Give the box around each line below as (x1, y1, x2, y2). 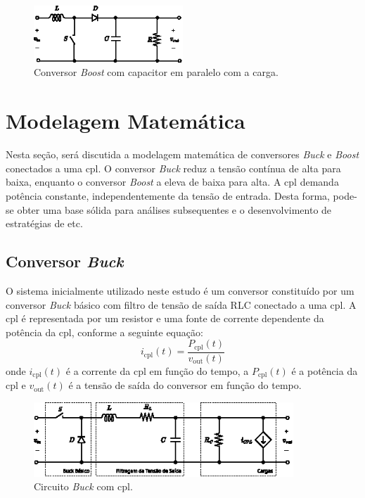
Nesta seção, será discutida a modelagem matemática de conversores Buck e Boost (6, 147, 359, 162)
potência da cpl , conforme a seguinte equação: (6, 324, 203, 339)
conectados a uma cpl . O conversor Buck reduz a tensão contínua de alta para (6, 160, 341, 175)
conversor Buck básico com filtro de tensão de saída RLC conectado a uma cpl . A (6, 297, 357, 312)
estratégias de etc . (6, 216, 83, 231)
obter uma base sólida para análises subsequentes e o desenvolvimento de (17, 202, 332, 217)
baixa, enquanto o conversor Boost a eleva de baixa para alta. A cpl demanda (6, 174, 339, 189)
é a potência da (291, 363, 358, 378)
